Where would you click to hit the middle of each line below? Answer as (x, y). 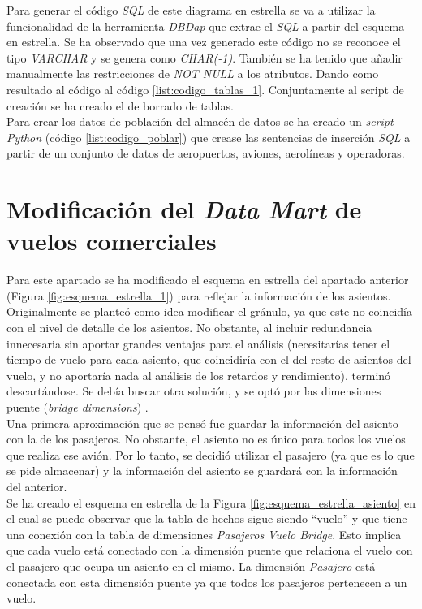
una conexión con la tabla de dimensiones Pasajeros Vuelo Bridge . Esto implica (204, 534)
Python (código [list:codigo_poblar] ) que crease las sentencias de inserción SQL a (209, 137)
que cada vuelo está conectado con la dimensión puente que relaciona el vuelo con (210, 550)
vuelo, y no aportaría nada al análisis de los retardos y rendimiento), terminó (199, 375)
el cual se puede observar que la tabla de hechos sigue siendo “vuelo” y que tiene (207, 518)
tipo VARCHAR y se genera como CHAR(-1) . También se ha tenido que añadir (205, 57)
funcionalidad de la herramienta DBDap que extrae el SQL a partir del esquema (206, 26)
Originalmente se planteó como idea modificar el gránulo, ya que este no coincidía (209, 311)
